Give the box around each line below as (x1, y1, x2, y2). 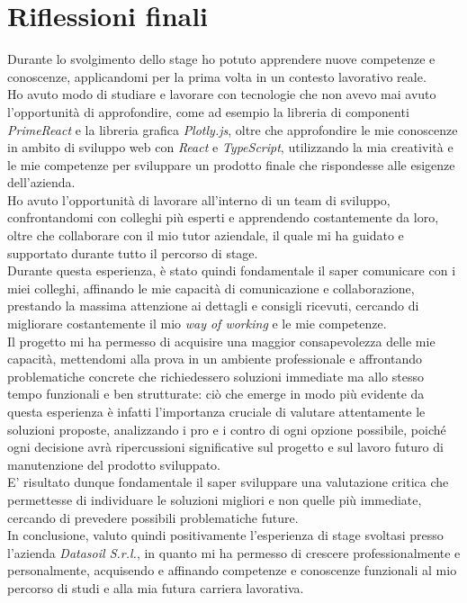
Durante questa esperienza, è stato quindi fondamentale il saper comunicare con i (7, 261, 456, 280)
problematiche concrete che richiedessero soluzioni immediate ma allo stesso (7, 366, 424, 385)
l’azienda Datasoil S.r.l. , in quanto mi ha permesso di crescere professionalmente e (7, 543, 461, 562)
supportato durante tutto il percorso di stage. (7, 243, 258, 262)
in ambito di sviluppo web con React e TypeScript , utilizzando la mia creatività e (7, 138, 454, 157)
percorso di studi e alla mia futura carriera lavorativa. (7, 578, 304, 597)
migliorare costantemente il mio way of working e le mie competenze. (7, 314, 387, 333)
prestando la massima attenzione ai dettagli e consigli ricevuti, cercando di (7, 296, 419, 315)
